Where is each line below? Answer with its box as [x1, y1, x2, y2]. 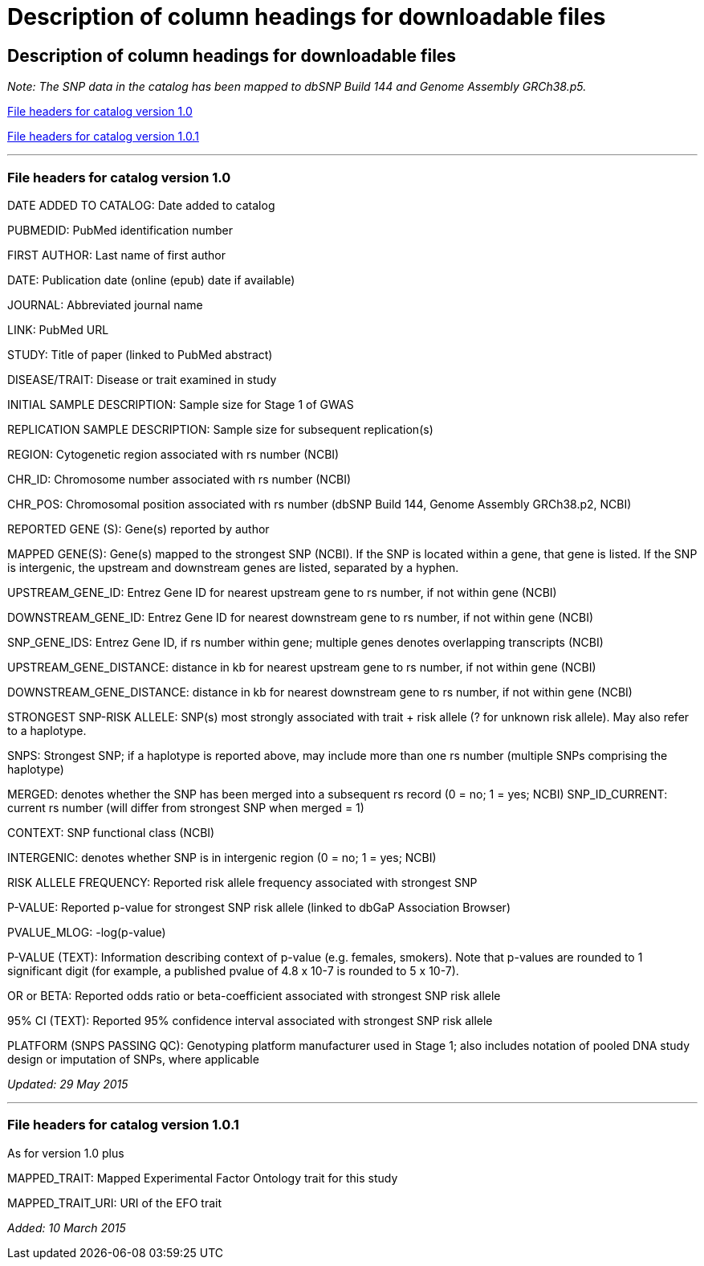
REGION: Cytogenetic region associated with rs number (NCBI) [7, 447, 340, 461]
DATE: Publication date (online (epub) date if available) [7, 272, 295, 287]
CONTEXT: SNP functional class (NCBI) [7, 825, 215, 839]
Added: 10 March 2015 [7, 1220, 126, 1235]
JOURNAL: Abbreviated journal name [7, 297, 203, 312]
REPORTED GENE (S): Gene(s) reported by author [7, 521, 270, 536]
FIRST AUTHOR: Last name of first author [7, 247, 226, 262]
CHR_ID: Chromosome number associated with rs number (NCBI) [7, 472, 352, 486]
